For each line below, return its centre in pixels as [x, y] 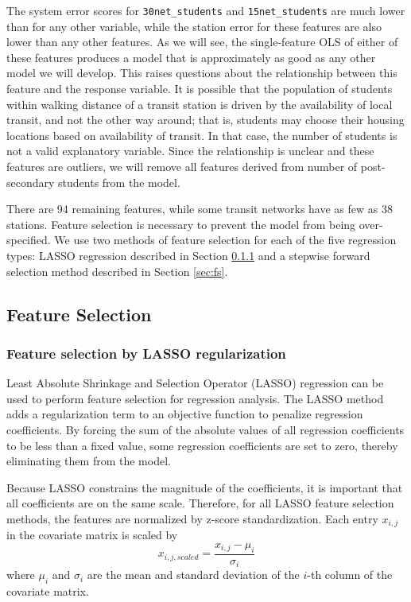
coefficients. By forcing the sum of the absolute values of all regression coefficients [205, 429]
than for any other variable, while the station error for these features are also [194, 26]
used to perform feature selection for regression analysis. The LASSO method [195, 398]
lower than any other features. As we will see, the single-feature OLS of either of [202, 42]
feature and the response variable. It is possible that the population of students [200, 89]
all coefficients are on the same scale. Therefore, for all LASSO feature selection [200, 503]
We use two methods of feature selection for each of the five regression [225, 240]
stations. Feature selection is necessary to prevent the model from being [181, 224]
